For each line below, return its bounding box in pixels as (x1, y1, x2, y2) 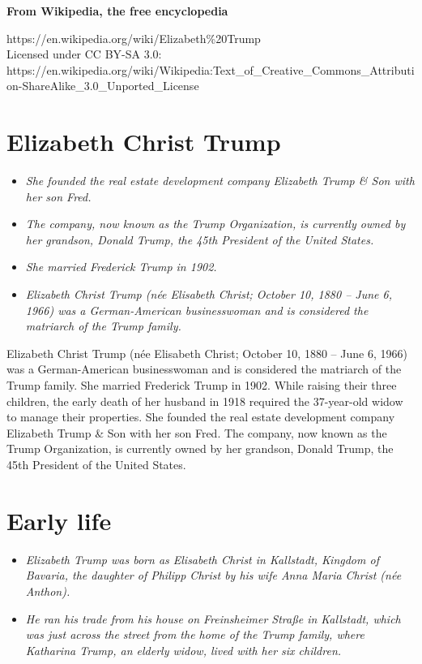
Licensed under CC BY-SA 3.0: (6, 45, 162, 63)
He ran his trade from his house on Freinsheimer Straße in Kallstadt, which (25, 610, 401, 627)
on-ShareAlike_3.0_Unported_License (6, 77, 199, 94)
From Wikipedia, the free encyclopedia (6, 2, 228, 19)
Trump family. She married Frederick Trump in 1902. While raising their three (6, 377, 397, 394)
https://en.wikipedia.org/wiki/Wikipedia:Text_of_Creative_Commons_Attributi (6, 61, 415, 78)
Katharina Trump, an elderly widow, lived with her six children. (25, 641, 342, 658)
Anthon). (25, 582, 70, 599)
